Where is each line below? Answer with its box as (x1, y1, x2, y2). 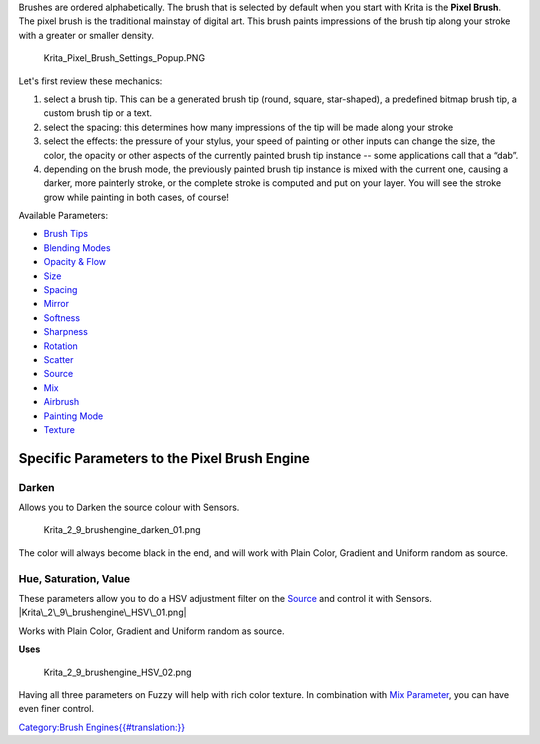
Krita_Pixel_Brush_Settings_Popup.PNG (43, 52, 205, 64)
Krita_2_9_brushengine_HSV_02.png (43, 666, 192, 678)
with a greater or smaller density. (18, 29, 155, 41)
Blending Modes (43, 241, 111, 254)
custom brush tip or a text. (43, 107, 153, 119)
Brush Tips (43, 228, 89, 240)
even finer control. (18, 703, 95, 715)
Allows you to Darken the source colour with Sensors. (18, 501, 240, 514)
